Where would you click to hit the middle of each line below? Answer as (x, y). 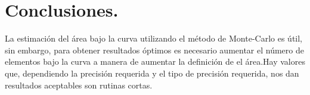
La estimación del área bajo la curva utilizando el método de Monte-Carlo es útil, (154, 38)
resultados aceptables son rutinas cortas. (79, 85)
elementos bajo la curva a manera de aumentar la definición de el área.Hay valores (155, 61)
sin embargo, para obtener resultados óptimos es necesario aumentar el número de (154, 50)
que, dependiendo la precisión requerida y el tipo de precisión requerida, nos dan (152, 73)
